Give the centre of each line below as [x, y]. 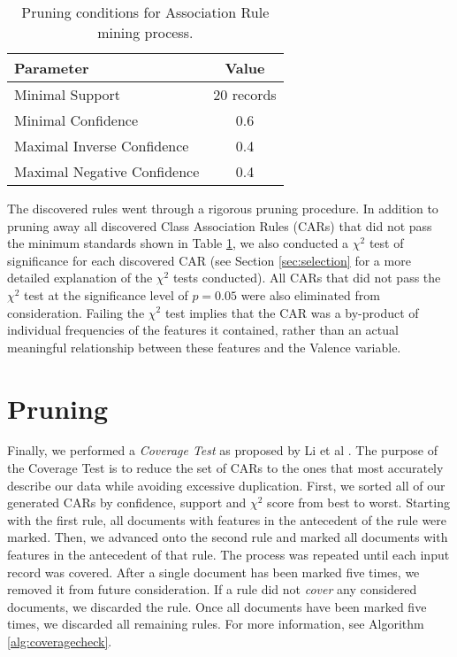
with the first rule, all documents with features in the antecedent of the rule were [227, 519]
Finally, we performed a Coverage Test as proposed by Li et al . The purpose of [223, 450]
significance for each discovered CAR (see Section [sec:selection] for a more [209, 260]
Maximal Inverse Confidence [102, 146]
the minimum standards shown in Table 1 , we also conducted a [178, 243]
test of [386, 243]
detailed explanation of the [80, 278]
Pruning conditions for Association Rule [145, 12]
